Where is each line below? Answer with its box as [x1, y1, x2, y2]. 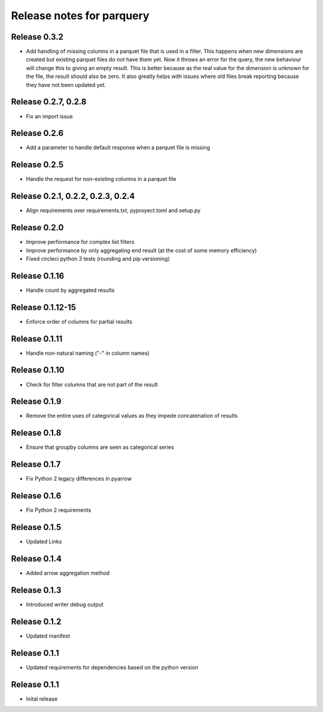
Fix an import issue [26, 113, 73, 120]
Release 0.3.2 [11, 32, 64, 42]
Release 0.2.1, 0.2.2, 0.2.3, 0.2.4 [11, 191, 135, 201]
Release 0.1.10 [11, 365, 65, 375]
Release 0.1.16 [11, 270, 65, 281]
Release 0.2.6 [11, 128, 64, 138]
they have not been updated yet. [26, 81, 106, 88]
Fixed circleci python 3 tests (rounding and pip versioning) [26, 255, 170, 262]
